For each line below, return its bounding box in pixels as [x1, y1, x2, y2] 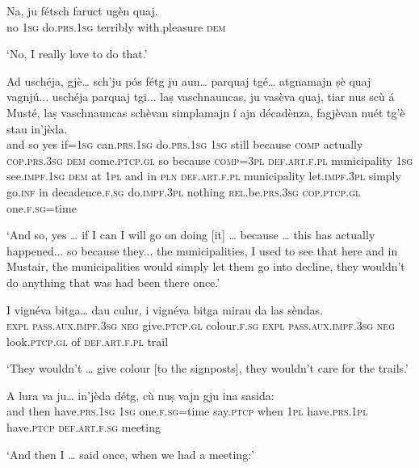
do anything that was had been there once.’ [6, 273, 220, 290]
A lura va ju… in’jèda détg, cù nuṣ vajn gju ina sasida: [6, 386, 274, 403]
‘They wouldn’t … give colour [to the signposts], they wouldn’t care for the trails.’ [6, 360, 409, 377]
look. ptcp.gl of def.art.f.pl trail [6, 332, 169, 349]
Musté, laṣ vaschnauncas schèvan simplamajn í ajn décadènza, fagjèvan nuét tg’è [6, 103, 405, 120]
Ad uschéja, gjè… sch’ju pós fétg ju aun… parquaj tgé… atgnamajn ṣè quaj [6, 72, 371, 89]
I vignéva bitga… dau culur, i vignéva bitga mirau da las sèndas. [6, 301, 323, 318]
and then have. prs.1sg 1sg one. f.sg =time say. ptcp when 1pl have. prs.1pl [6, 403, 368, 420]
